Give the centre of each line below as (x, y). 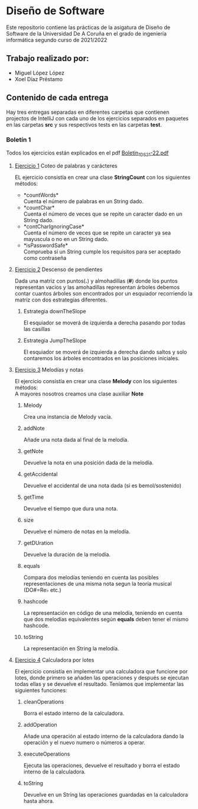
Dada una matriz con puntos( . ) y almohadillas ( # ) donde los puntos (96, 281)
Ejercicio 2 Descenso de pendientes (59, 269)
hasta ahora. (39, 801)
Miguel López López (40, 73)
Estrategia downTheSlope (55, 311)
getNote (33, 451)
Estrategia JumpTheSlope (55, 340)
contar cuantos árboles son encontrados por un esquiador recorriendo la (104, 293)
